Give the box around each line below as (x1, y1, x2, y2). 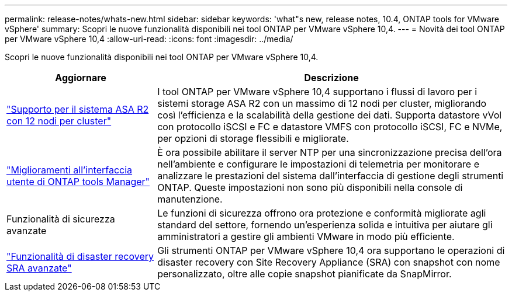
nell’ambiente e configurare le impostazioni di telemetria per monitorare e (157, 158, 479, 170)
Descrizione (304, 72, 359, 83)
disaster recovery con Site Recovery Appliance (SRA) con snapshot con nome (157, 256, 500, 268)
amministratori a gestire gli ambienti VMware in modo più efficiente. (157, 231, 455, 242)
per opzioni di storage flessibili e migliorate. (157, 133, 349, 144)
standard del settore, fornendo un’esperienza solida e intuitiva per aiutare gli (157, 219, 493, 231)
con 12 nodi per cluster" (6, 115, 112, 127)
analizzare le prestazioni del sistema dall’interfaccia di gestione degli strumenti (157, 170, 504, 182)
